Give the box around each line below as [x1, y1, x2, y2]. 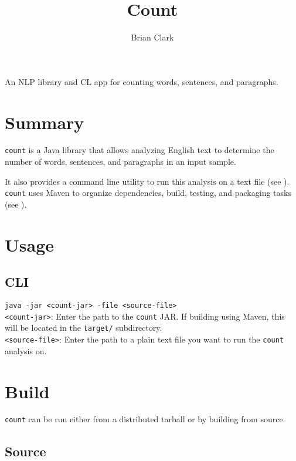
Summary [5, 110, 84, 134]
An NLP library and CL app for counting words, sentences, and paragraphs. [5, 75, 278, 87]
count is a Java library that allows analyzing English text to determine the [5, 144, 274, 156]
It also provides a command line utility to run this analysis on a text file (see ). [5, 175, 290, 187]
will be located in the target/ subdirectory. [5, 321, 162, 334]
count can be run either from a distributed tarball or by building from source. [5, 413, 285, 425]
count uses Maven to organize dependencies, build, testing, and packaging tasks [5, 187, 291, 199]
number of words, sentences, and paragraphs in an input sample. [5, 155, 236, 168]
